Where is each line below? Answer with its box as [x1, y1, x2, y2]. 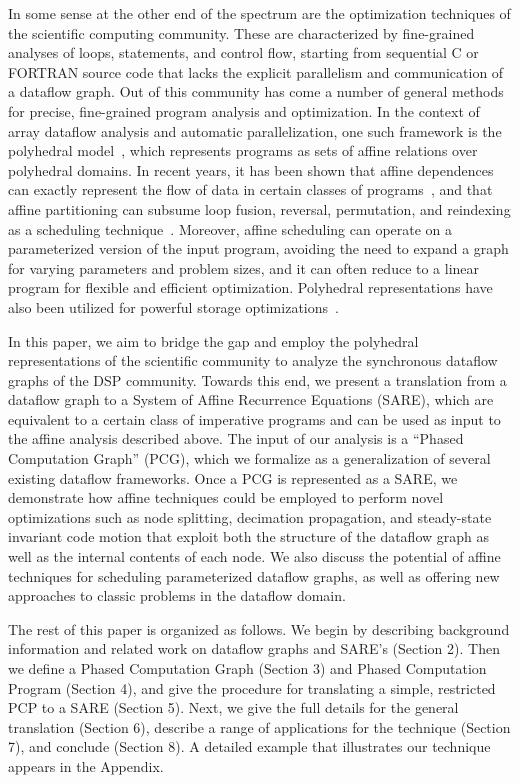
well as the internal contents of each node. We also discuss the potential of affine [8, 546, 501, 567]
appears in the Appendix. [8, 755, 164, 776]
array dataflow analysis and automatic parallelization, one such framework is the [8, 120, 502, 141]
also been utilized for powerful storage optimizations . [8, 296, 339, 317]
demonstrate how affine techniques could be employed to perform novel [8, 487, 444, 508]
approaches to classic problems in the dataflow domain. [8, 585, 346, 606]
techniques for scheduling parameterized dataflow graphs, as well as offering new [8, 565, 500, 586]
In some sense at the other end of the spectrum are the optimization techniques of [8, 3, 511, 23]
